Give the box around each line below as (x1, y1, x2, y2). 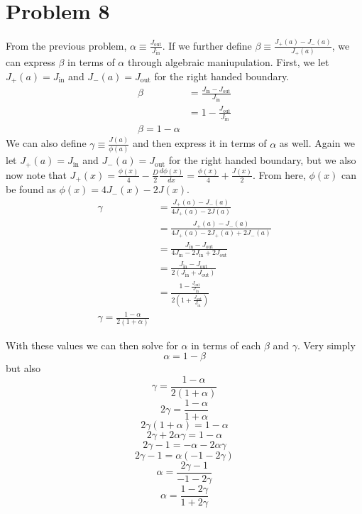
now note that (6, 167, 67, 182)
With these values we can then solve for (6, 337, 178, 352)
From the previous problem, (6, 38, 127, 53)
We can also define (6, 136, 87, 151)
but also (6, 361, 41, 376)
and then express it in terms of (133, 136, 267, 151)
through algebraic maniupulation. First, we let (127, 55, 329, 70)
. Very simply (297, 337, 356, 352)
